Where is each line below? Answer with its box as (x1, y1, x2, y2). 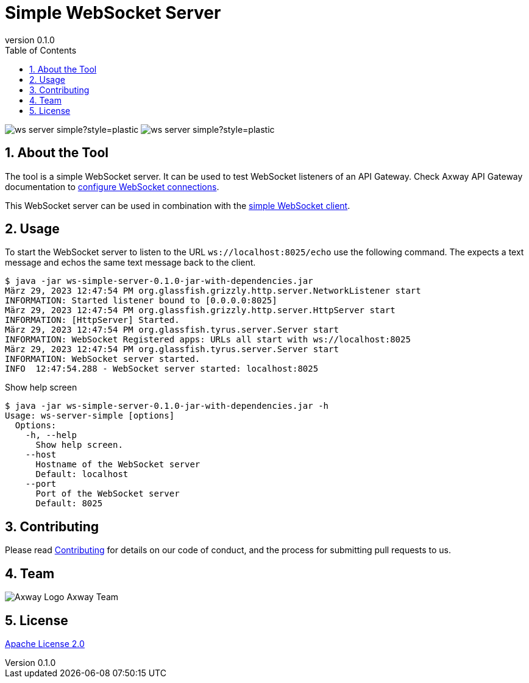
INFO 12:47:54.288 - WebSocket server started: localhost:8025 (5, 364, 319, 374)
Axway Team (66, 592, 119, 603)
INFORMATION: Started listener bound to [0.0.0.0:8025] (5, 295, 277, 306)
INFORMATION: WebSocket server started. (5, 354, 201, 364)
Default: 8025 (35, 498, 103, 509)
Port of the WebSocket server (35, 489, 180, 499)
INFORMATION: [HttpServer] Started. (5, 315, 180, 325)
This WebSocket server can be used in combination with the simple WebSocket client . (5, 200, 350, 211)
